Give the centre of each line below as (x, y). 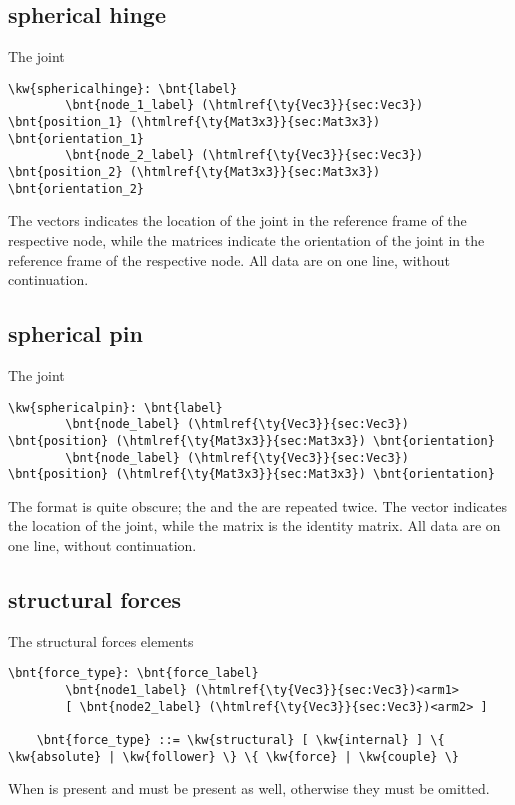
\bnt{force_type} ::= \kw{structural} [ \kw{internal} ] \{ (240, 740)
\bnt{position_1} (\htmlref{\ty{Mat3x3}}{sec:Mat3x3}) (194, 122)
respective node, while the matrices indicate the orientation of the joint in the (246, 239)
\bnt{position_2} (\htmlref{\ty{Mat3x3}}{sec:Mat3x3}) (194, 172)
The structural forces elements (101, 640)
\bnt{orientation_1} (76, 138)
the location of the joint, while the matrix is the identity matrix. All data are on (254, 525)
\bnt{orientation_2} (76, 188)
